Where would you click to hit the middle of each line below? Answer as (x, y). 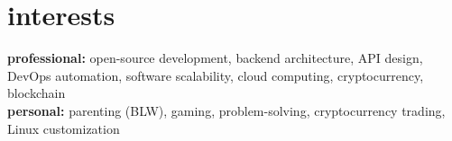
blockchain (37, 93)
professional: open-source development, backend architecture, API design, (215, 58)
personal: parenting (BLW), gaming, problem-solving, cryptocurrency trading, (226, 110)
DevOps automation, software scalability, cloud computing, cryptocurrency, (216, 75)
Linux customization (64, 128)
